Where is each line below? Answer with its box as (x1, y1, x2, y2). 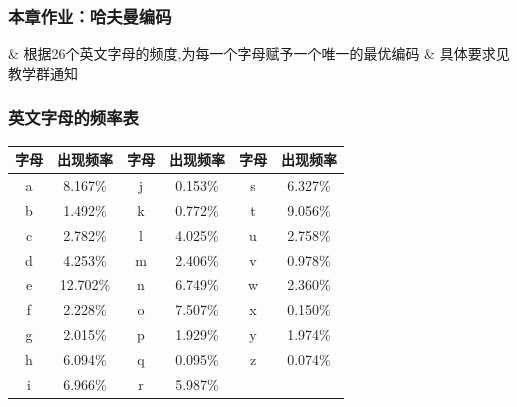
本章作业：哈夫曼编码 (8, 3, 172, 28)
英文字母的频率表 (8, 105, 139, 130)
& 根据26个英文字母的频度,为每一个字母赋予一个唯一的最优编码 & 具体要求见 (8, 43, 510, 64)
